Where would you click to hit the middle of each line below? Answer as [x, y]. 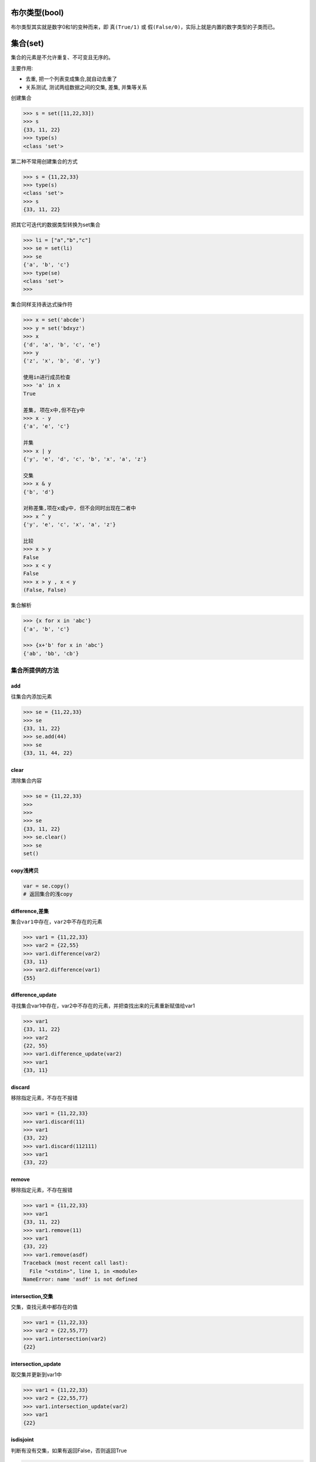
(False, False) [45, 590]
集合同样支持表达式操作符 [42, 305]
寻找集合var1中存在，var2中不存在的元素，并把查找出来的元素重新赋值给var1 [103, 1005]
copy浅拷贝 [25, 870]
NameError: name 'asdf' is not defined [80, 1279]
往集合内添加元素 [31, 696]
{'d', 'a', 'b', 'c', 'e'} [62, 344]
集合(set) [27, 44]
